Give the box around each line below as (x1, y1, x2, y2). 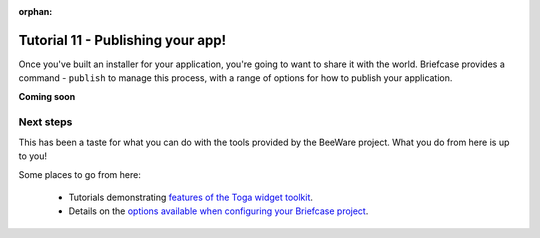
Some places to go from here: (18, 168, 142, 180)
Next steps (18, 115, 73, 129)
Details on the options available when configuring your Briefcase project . (68, 205, 369, 217)
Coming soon (18, 90, 76, 102)
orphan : (18, 6, 53, 17)
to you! (18, 150, 48, 162)
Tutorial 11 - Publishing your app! (18, 31, 227, 49)
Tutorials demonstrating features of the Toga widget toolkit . (68, 191, 314, 203)
